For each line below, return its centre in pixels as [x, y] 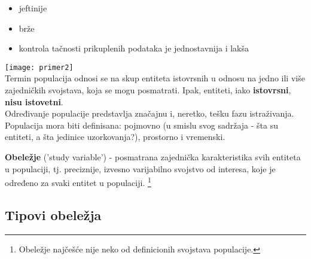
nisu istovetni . [34, 101]
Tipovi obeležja [53, 214]
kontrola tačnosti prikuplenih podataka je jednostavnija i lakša [134, 48]
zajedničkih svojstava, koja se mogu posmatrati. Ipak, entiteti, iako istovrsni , [148, 90]
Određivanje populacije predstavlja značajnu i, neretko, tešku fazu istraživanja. [150, 113]
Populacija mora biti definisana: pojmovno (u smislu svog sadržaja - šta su [142, 125]
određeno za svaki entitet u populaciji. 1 [78, 182]
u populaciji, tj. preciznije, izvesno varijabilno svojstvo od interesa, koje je [140, 168]
